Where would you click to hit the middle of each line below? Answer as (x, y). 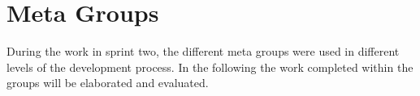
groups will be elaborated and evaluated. (108, 83)
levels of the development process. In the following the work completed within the (210, 67)
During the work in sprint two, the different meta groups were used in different (203, 51)
